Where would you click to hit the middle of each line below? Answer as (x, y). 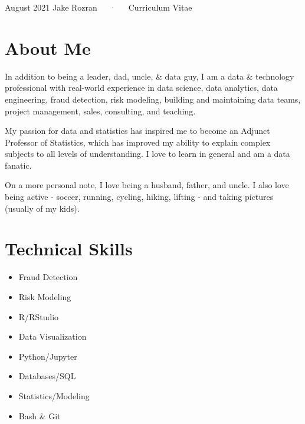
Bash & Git (40, 415)
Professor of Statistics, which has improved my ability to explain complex (138, 142)
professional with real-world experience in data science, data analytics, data (141, 88)
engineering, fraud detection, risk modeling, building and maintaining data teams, (153, 99)
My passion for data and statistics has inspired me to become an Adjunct (137, 131)
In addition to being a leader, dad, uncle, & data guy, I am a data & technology (150, 76)
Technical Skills (69, 249)
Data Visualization (53, 336)
